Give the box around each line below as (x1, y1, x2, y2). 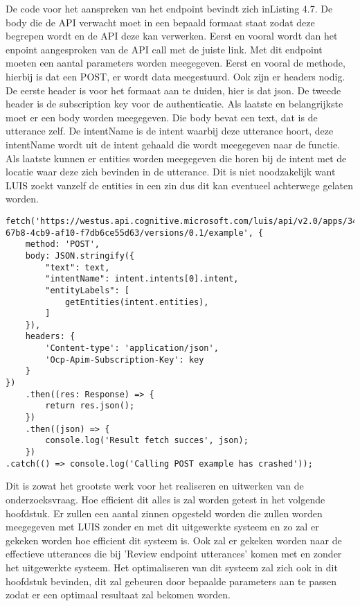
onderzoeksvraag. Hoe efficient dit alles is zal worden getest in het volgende (6, 492, 325, 506)
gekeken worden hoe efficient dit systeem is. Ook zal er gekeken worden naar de (6, 533, 342, 547)
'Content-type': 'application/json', (45, 343, 219, 354)
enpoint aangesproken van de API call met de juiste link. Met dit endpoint (6, 42, 323, 56)
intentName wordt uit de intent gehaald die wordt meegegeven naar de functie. (6, 137, 341, 151)
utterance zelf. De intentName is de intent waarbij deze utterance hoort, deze (6, 123, 334, 138)
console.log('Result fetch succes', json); (45, 435, 249, 446)
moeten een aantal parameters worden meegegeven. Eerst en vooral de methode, (6, 55, 345, 70)
